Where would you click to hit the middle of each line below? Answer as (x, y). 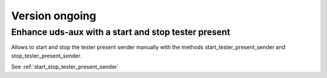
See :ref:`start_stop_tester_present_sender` (65, 67)
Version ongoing (54, 16)
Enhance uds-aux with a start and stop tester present (121, 32)
